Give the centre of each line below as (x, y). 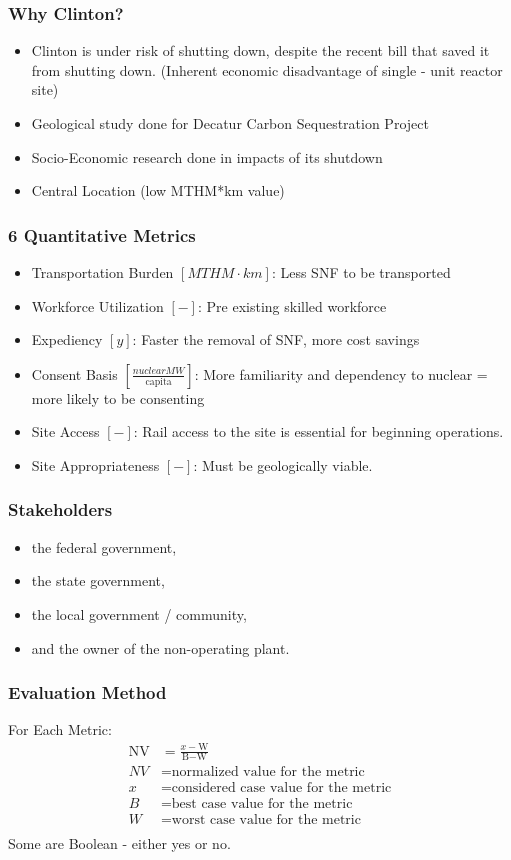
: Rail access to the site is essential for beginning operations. (318, 431)
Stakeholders (60, 509)
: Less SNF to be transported (361, 272)
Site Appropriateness (95, 464)
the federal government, (104, 546)
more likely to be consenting (118, 397)
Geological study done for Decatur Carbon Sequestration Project (230, 123)
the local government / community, (139, 613)
